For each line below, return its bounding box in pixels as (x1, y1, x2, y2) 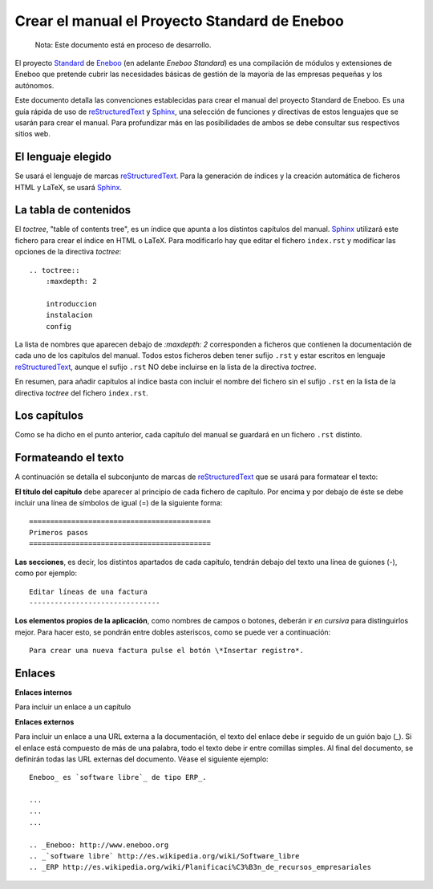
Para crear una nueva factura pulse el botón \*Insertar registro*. (29, 646, 304, 656)
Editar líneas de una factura (29, 587, 148, 596)
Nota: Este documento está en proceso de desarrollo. (34, 40, 212, 50)
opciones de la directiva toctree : (14, 247, 122, 257)
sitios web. (14, 129, 51, 139)
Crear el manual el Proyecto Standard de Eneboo (14, 12, 344, 30)
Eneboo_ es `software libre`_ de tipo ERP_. (29, 773, 208, 782)
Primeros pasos (29, 528, 89, 537)
